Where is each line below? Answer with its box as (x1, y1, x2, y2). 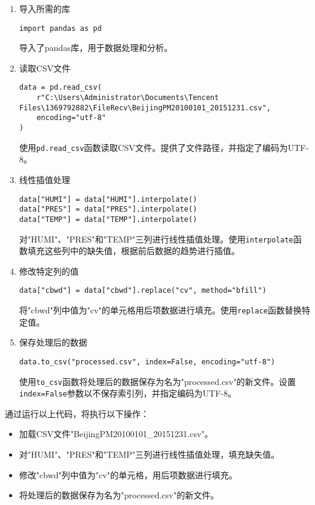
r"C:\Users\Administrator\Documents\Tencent (36, 93, 219, 102)
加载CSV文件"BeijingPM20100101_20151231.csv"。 (19, 427, 213, 440)
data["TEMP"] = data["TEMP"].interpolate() (19, 215, 197, 224)
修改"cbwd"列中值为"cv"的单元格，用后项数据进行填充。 (19, 468, 237, 481)
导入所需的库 (19, 2, 70, 15)
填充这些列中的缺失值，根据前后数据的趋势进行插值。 (27, 244, 240, 257)
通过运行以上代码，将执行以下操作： (5, 407, 149, 420)
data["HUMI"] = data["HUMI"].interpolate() (19, 195, 197, 204)
